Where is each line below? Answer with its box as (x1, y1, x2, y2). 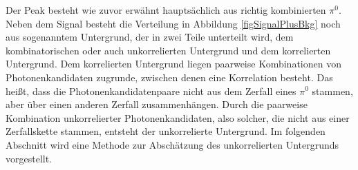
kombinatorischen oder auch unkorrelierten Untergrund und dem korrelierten (6, 43, 331, 57)
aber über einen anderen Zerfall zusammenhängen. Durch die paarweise (6, 97, 308, 111)
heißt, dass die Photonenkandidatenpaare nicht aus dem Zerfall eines (6, 83, 296, 98)
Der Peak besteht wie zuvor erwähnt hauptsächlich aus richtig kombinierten (6, 3, 326, 17)
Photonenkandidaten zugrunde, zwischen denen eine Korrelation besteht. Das (6, 70, 333, 84)
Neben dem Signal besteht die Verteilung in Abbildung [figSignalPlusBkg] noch (6, 16, 341, 30)
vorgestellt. (6, 151, 53, 165)
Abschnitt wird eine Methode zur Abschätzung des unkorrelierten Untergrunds (6, 137, 339, 151)
